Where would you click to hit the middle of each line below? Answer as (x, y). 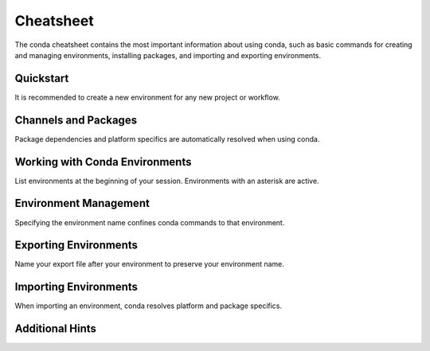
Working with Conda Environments (103, 162)
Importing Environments (76, 287)
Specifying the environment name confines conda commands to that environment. (150, 222)
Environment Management (82, 203)
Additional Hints (56, 329)
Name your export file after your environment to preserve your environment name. (149, 264)
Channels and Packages (76, 120)
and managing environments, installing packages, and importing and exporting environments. (168, 55)
